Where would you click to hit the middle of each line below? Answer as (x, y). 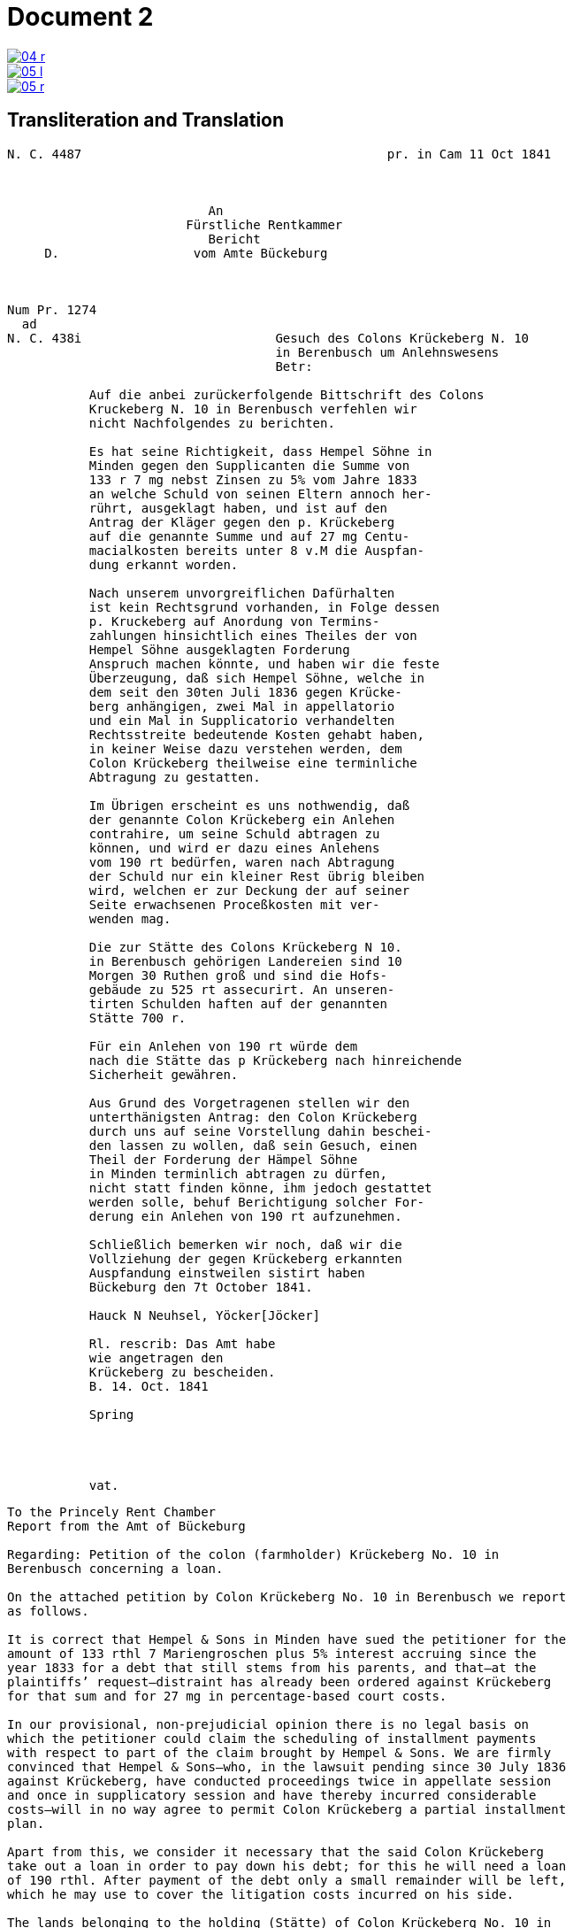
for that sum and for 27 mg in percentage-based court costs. (227, 1696)
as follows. (48, 1611)
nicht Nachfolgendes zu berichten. (212, 423)
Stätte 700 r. (138, 1018)
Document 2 (80, 17)
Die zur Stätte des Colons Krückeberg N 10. (245, 947)
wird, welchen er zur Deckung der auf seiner (249, 890)
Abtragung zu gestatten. (175, 777)
